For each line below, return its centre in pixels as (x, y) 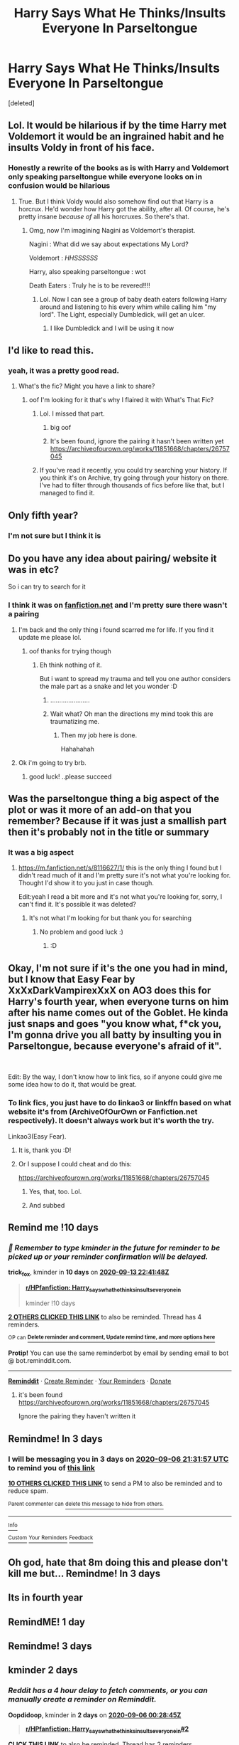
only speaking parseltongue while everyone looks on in (105, 177)
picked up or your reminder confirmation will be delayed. (108, 1256)
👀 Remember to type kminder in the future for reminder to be (114, 1248)
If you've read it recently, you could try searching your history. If (133, 470)
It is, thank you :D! (45, 1150)
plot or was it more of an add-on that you (100, 810)
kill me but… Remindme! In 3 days (84, 1573)
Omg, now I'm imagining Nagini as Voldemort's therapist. (112, 230)
